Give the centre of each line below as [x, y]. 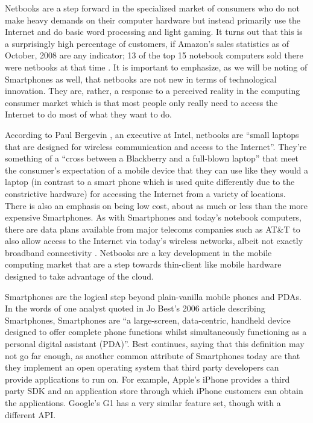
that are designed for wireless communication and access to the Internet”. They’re [156, 146]
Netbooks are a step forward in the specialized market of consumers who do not [152, 8]
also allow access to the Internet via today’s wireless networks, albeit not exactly [154, 241]
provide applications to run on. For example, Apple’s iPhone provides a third [147, 379]
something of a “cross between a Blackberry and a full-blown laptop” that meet [152, 158]
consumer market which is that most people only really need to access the [141, 102]
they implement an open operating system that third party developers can [142, 367]
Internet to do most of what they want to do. [88, 114]
